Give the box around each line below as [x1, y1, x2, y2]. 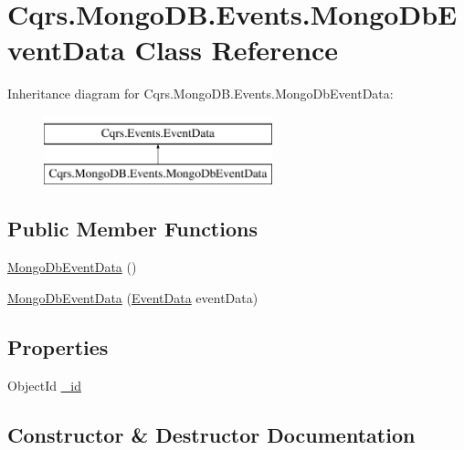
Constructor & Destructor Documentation [7, 420, 416, 448]
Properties [7, 332, 109, 361]
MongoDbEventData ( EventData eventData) [7, 288, 258, 307]
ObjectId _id [7, 375, 81, 394]
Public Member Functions [7, 215, 258, 243]
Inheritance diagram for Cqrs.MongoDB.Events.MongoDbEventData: [7, 84, 394, 103]
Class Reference [134, 31, 339, 68]
